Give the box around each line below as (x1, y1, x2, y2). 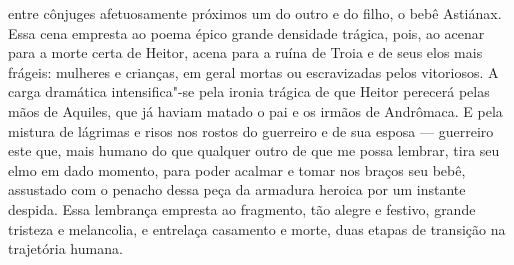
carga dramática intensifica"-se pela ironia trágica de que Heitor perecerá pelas (8, 81, 490, 102)
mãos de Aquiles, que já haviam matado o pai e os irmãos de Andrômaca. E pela (8, 100, 503, 121)
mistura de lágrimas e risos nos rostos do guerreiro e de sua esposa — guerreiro (8, 120, 494, 141)
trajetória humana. (8, 238, 123, 259)
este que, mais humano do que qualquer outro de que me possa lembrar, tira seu (8, 140, 500, 161)
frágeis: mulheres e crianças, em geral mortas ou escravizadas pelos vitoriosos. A (8, 61, 499, 82)
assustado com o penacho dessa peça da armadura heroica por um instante (8, 179, 466, 200)
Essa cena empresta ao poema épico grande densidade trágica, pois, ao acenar (8, 22, 485, 43)
